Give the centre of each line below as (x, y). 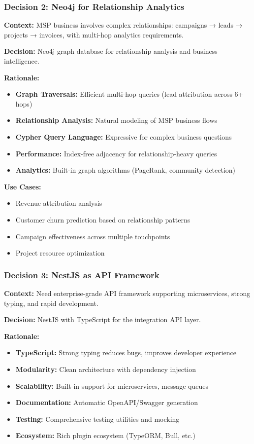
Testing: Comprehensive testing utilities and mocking (97, 419)
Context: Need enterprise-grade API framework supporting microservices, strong (127, 293)
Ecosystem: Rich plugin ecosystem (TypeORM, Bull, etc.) (105, 435)
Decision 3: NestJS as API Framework (82, 275)
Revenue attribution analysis (59, 203)
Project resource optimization (60, 253)
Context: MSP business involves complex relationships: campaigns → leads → (123, 25)
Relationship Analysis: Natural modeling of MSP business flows (116, 120)
